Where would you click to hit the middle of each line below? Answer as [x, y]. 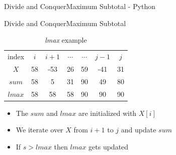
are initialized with [107, 113]
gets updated [109, 146]
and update [139, 130]
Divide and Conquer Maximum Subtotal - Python [80, 6]
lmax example [66, 40]
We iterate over [39, 130]
